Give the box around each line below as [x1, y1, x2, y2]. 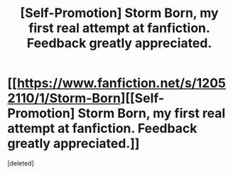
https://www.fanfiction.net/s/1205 [16, 75, 226, 92]
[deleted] [7, 158, 34, 168]
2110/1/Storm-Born [7, 90, 121, 107]
